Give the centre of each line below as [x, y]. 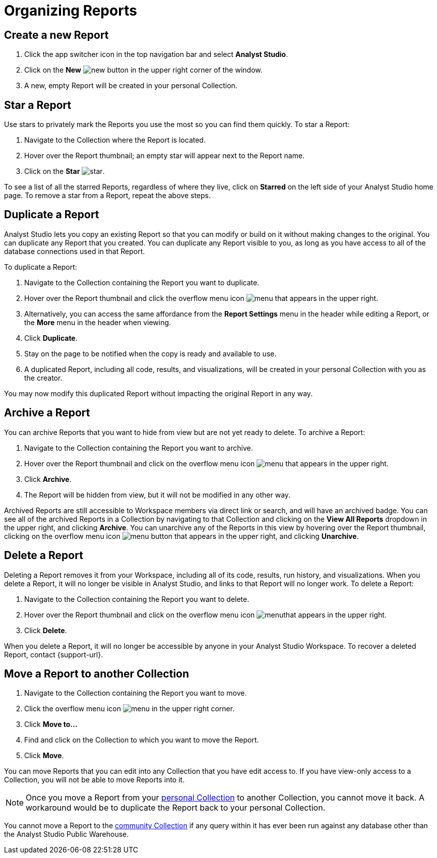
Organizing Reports [71, 11]
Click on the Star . [65, 171]
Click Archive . [48, 479]
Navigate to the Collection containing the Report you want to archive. [139, 448]
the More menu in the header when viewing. [98, 322]
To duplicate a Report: [41, 267]
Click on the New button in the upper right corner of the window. [143, 70]
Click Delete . [46, 630]
